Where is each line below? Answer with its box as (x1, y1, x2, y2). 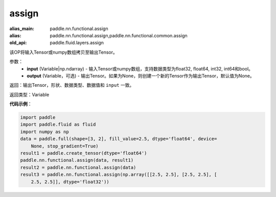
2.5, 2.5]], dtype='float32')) (31, 179, 109, 185)
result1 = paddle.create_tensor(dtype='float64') (20, 151, 147, 156)
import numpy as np (20, 129, 69, 135)
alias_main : (9, 26, 34, 32)
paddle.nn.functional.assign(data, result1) (20, 157, 134, 163)
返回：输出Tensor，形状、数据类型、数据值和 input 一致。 (9, 82, 134, 88)
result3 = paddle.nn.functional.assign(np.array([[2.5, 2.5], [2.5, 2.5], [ (20, 171, 217, 178)
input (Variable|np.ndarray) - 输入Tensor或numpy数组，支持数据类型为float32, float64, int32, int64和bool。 (27, 65, 253, 71)
